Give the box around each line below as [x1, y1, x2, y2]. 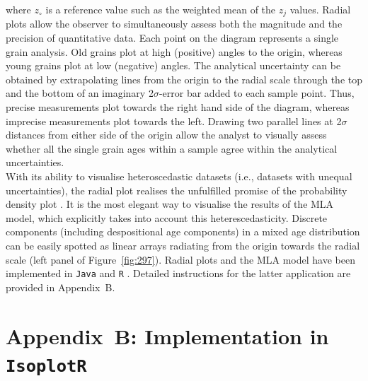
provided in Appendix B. [6, 279, 115, 294]
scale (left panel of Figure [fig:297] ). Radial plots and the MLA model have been [6, 252, 355, 266]
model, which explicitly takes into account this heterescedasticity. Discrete [6, 210, 328, 225]
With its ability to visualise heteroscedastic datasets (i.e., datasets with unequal [6, 168, 352, 183]
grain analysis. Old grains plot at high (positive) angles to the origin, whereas [6, 44, 343, 59]
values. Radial [289, 2, 351, 16]
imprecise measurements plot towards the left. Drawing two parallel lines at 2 [6, 113, 342, 128]
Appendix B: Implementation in [6, 321, 329, 350]
